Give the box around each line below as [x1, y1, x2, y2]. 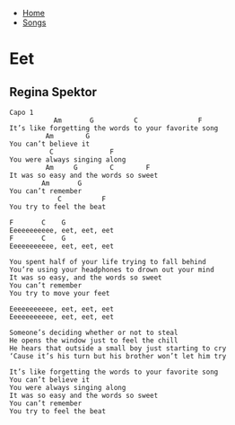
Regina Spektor [9, 84, 97, 100]
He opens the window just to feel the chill [9, 336, 178, 345]
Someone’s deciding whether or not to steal [9, 328, 178, 337]
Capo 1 [9, 108, 34, 117]
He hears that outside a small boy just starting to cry [9, 344, 227, 353]
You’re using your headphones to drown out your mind [9, 265, 215, 274]
